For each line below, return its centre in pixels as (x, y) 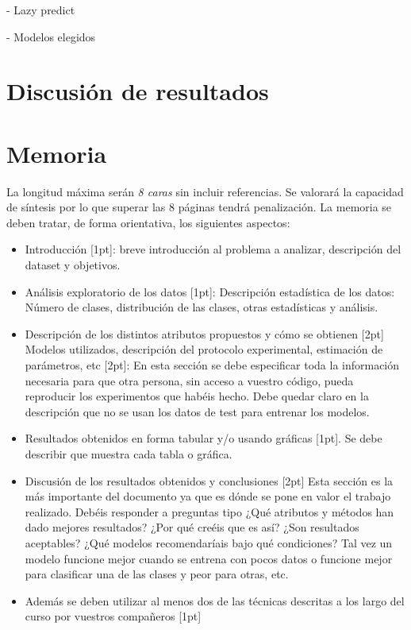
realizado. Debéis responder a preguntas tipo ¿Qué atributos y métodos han (209, 511)
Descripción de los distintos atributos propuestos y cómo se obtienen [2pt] (204, 333)
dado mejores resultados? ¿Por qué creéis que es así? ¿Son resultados (192, 527)
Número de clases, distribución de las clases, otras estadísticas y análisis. (202, 307)
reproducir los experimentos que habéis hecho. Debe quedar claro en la (197, 396)
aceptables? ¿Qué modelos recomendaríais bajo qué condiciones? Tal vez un (209, 542)
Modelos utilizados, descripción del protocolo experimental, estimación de (204, 349)
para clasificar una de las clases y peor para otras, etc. (157, 574)
